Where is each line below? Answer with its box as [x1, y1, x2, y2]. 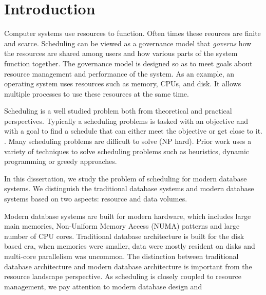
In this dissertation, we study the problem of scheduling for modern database [4, 173, 247, 183]
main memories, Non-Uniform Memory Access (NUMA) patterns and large [4, 220, 240, 231]
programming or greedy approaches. [4, 156, 117, 167]
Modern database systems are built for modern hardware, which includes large [4, 210, 251, 221]
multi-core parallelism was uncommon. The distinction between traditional [4, 251, 239, 261]
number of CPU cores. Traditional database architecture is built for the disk [4, 230, 244, 241]
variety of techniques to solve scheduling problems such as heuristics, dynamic [4, 145, 250, 156]
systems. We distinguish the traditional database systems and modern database [4, 183, 254, 194]
